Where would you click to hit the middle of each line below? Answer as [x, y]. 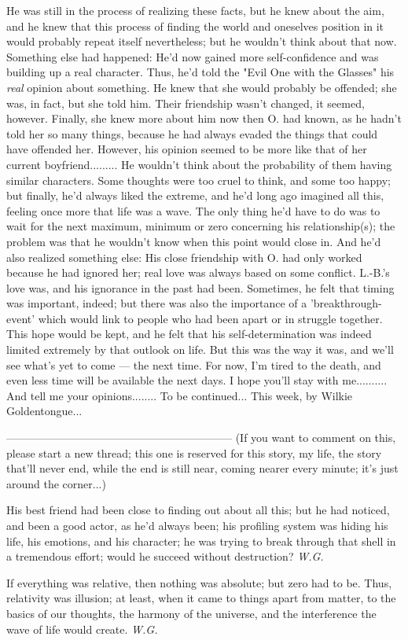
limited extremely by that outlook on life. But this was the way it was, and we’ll [200, 349]
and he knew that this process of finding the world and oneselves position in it [195, 26]
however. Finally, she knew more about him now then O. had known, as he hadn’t [204, 118]
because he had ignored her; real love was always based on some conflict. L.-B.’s [198, 272]
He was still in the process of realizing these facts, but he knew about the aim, [195, 10]
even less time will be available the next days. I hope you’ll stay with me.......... [197, 380]
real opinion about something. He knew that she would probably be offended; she [202, 87]
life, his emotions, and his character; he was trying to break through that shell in [201, 541]
